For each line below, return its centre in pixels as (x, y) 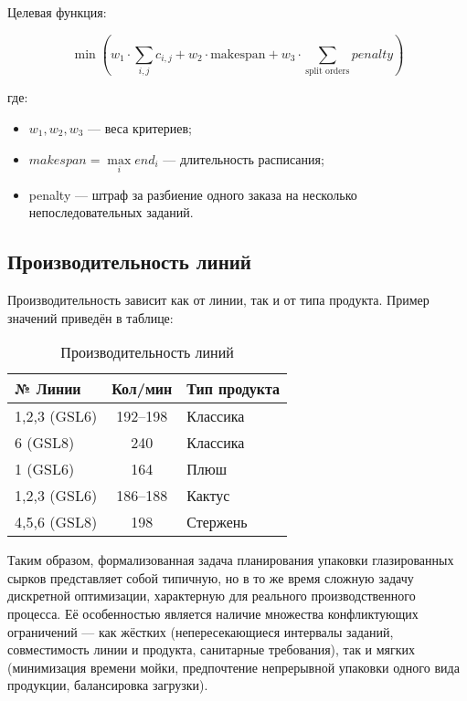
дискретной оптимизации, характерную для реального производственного (212, 596)
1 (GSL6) (45, 469)
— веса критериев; (140, 127)
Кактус (208, 496)
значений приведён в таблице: (90, 317)
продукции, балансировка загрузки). (108, 685)
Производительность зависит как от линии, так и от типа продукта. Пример (218, 300)
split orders (328, 72)
